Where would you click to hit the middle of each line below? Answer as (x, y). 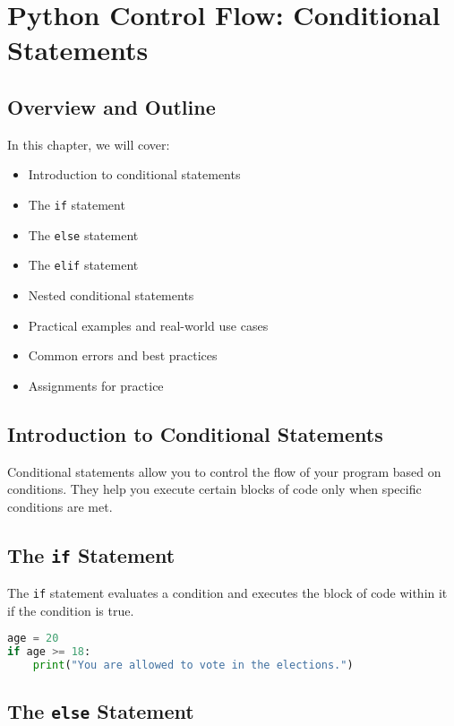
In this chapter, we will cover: (89, 144)
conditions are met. (60, 506)
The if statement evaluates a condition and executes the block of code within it (227, 593)
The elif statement (83, 265)
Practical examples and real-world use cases (148, 325)
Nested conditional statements (111, 294)
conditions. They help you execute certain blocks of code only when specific (214, 489)
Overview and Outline (111, 106)
